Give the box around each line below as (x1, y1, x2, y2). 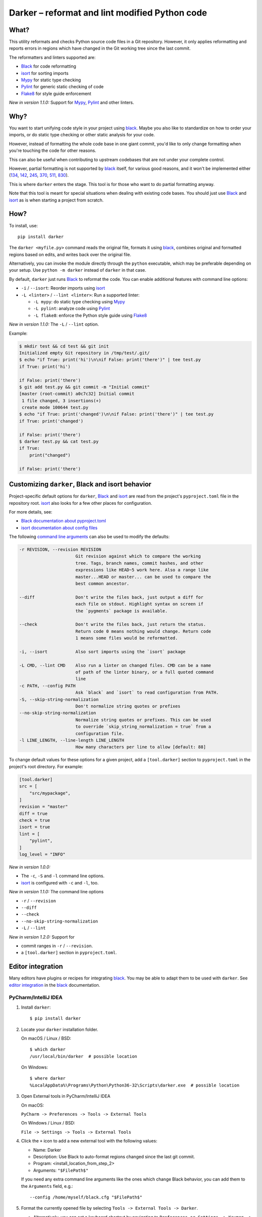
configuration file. (75, 731, 125, 736)
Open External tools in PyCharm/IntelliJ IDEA (21, 1093, 111, 1099)
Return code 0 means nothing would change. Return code (75, 628, 211, 634)
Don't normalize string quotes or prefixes (75, 703, 180, 709)
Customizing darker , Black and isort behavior (9, 480, 151, 489)
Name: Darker (33, 1147, 62, 1153)
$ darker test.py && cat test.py (19, 439, 99, 444)
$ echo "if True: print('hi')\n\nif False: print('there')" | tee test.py (19, 357, 201, 363)
